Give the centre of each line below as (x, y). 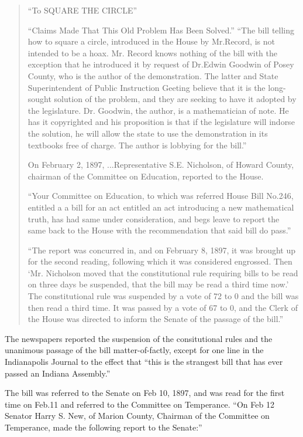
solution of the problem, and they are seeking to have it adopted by (175, 99)
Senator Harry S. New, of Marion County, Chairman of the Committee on (137, 416)
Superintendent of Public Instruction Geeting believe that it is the (147, 87)
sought (39, 99)
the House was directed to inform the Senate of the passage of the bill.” (156, 319)
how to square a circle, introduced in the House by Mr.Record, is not (151, 41)
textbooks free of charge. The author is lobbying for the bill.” (137, 145)
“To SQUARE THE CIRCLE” (82, 10)
